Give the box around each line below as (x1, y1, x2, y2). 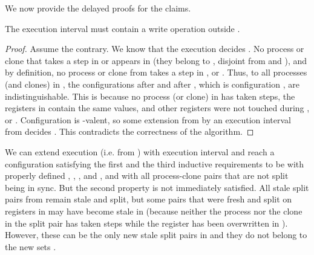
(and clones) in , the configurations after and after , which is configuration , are (5, 77, 299, 90)
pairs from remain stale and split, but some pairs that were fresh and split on (5, 193, 292, 205)
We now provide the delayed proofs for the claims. (5, 2, 191, 14)
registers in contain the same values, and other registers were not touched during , (5, 102, 310, 114)
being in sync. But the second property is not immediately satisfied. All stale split (5, 181, 309, 193)
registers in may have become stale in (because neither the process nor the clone (5, 204, 303, 217)
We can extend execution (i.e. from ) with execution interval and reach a (5, 145, 275, 158)
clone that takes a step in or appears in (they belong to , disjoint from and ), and (5, 54, 307, 66)
